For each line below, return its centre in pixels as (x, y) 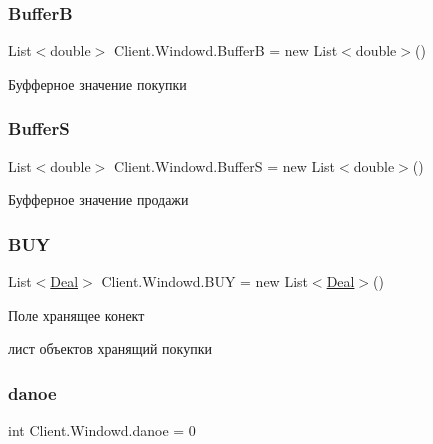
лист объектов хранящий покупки (110, 348)
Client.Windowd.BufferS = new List (225, 165)
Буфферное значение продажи (98, 199)
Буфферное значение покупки (97, 83)
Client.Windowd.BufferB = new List (226, 50)
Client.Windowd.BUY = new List (204, 281)
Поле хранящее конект (76, 314)
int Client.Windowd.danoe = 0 (102, 430)
